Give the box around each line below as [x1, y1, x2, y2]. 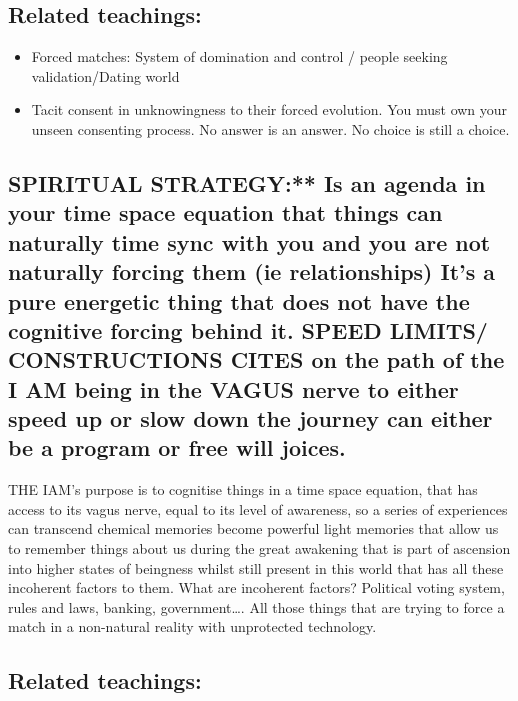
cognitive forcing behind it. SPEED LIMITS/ [8, 314, 488, 345]
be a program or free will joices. [8, 432, 346, 463]
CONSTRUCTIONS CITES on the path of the [8, 344, 505, 375]
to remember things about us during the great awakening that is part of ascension [8, 538, 511, 559]
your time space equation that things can [8, 197, 443, 228]
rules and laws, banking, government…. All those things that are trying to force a [8, 596, 505, 617]
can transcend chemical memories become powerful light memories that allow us [8, 518, 499, 539]
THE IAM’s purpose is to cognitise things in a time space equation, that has [8, 479, 478, 500]
